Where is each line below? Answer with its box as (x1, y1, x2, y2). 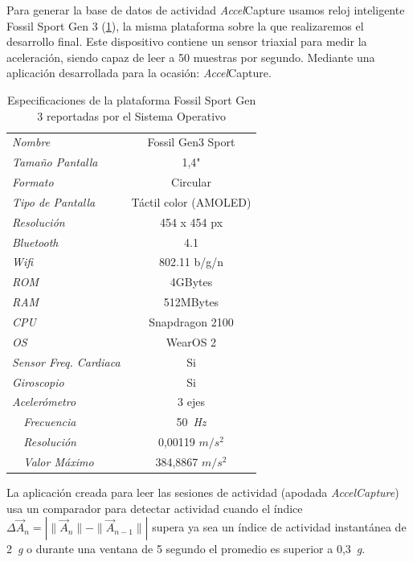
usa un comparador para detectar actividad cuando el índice (6, 499, 303, 516)
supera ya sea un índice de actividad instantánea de (152, 519, 407, 535)
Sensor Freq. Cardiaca (12, 353, 121, 370)
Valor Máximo (23, 453, 94, 470)
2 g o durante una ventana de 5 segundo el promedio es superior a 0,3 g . (6, 540, 366, 557)
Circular (171, 174, 211, 191)
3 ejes (178, 393, 205, 410)
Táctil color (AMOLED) (131, 193, 251, 210)
